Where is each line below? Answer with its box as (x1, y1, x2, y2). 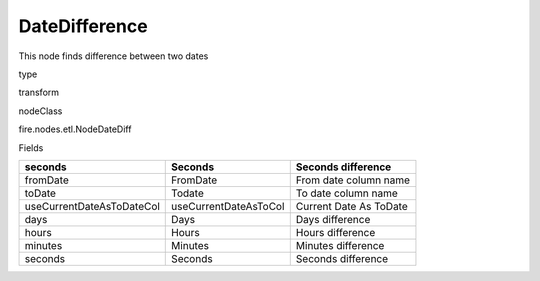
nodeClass (18, 105, 63, 117)
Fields (18, 141, 44, 154)
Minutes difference (295, 238, 385, 252)
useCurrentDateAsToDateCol (24, 199, 160, 213)
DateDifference (18, 15, 149, 37)
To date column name (295, 186, 399, 200)
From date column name (295, 173, 410, 187)
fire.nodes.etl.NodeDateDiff (18, 123, 132, 135)
